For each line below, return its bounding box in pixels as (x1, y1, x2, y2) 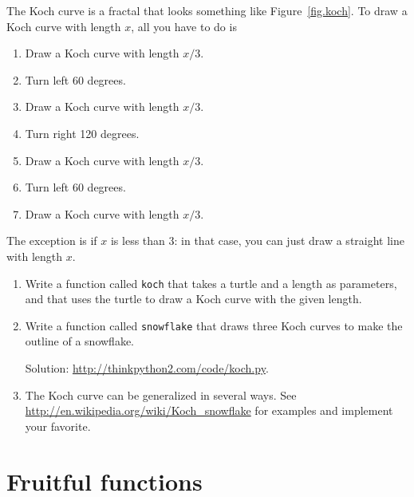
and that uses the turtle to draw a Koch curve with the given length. (25, 290, 362, 307)
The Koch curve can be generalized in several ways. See (25, 386, 297, 403)
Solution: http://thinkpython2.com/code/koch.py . (25, 360, 269, 377)
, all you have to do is (131, 18, 237, 34)
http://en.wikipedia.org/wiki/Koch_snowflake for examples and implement (25, 402, 393, 419)
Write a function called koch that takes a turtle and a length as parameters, (25, 274, 397, 291)
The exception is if (6, 232, 97, 249)
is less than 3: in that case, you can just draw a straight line (110, 232, 404, 249)
